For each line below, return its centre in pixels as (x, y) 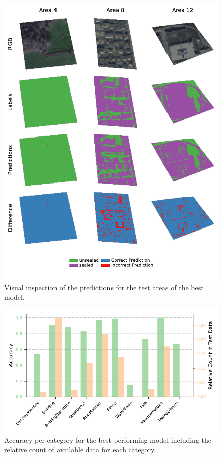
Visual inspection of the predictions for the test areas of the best (104, 287)
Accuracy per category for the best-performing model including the (108, 440)
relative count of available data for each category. (80, 450)
